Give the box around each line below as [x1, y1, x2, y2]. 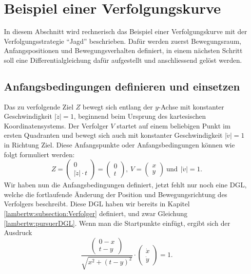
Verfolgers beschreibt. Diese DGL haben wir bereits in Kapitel [4, 199, 190, 209]
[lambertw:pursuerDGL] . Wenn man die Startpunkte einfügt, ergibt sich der [4, 218, 231, 228]
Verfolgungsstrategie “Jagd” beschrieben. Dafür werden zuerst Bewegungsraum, [4, 36, 241, 46]
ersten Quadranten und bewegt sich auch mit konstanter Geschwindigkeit [4, 130, 223, 140]
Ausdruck [4, 227, 32, 237]
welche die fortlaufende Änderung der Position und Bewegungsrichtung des [4, 189, 228, 199]
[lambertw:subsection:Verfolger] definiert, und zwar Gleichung [4, 208, 188, 219]
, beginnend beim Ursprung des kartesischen [74, 111, 206, 121]
